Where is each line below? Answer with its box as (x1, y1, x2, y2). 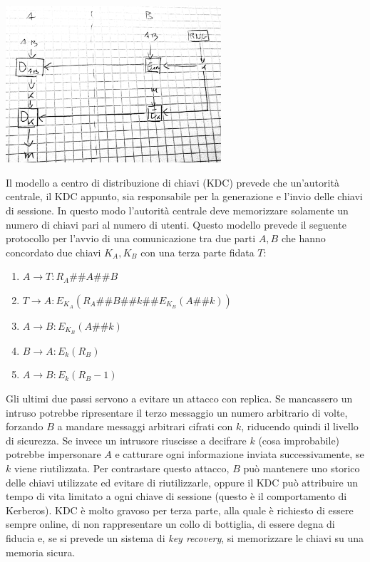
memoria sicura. (6, 544, 76, 559)
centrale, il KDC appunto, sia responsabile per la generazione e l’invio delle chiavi (6, 189, 363, 204)
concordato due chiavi (6, 244, 101, 259)
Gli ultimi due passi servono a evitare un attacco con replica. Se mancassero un (6, 391, 353, 406)
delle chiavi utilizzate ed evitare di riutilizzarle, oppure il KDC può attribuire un (6, 474, 358, 489)
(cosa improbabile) (258, 432, 340, 447)
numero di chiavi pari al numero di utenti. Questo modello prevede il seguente (6, 217, 346, 231)
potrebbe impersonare (6, 447, 101, 462)
